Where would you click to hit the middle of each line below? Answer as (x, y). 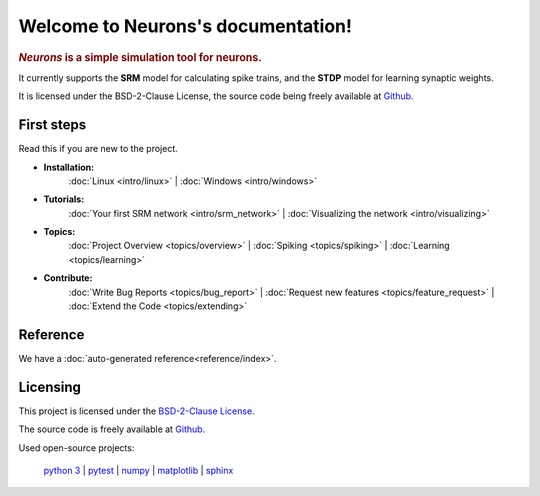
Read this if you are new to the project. (98, 149)
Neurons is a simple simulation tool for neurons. (140, 57)
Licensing (50, 386)
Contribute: (68, 278)
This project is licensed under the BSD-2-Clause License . (136, 411)
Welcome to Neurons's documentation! (185, 26)
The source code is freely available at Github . (112, 429)
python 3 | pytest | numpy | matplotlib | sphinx (138, 470)
